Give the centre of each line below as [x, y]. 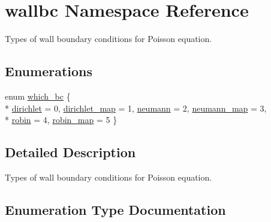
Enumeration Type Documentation [115, 209]
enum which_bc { [38, 96]
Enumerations [49, 71]
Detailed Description [70, 152]
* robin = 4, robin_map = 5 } [61, 120]
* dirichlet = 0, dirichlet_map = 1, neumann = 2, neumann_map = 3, [136, 108]
